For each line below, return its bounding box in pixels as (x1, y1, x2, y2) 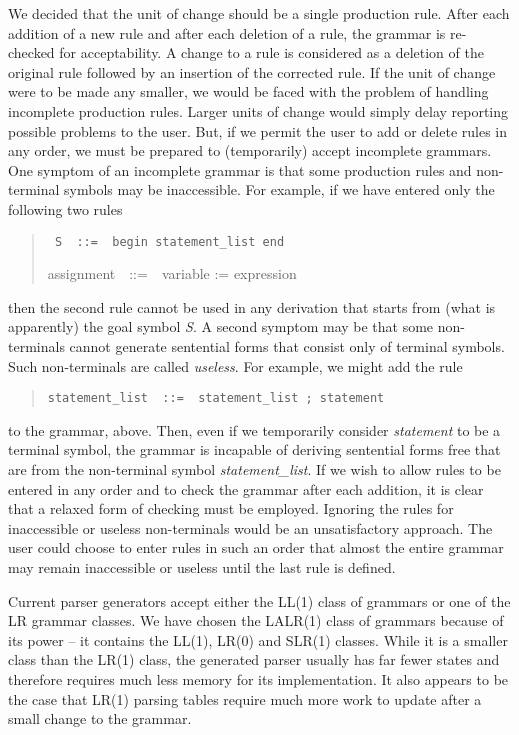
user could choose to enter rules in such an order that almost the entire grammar (8, 537, 504, 558)
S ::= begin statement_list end (54, 234, 285, 249)
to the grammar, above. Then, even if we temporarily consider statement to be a (8, 419, 501, 440)
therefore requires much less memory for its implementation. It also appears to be (8, 668, 509, 689)
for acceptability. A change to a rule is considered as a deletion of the (59, 42, 484, 63)
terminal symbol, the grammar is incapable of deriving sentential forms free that (8, 439, 501, 460)
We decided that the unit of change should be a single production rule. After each (8, 3, 510, 23)
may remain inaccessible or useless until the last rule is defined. (8, 556, 396, 577)
